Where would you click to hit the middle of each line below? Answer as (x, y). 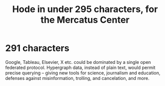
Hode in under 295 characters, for (85, 9)
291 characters (37, 48)
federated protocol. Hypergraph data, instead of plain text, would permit (80, 67)
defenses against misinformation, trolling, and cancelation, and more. (77, 78)
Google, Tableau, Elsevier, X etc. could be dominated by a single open (78, 62)
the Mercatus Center (85, 20)
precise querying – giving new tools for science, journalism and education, (83, 73)
